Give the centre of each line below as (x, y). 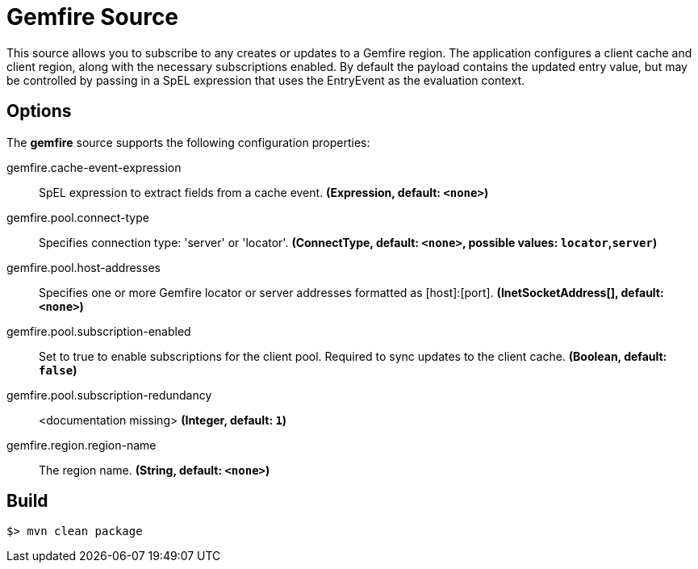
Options (39, 111)
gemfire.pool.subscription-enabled (99, 331)
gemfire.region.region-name (82, 445)
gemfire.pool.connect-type (78, 217)
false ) (58, 370)
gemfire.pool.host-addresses (84, 267)
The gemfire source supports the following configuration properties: (188, 142)
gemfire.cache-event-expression (94, 167)
